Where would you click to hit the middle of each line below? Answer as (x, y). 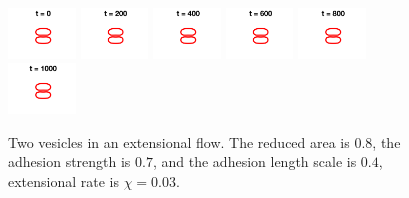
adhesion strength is (69, 161)
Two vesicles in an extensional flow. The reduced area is (179, 141)
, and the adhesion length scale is (254, 161)
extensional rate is (64, 180)
